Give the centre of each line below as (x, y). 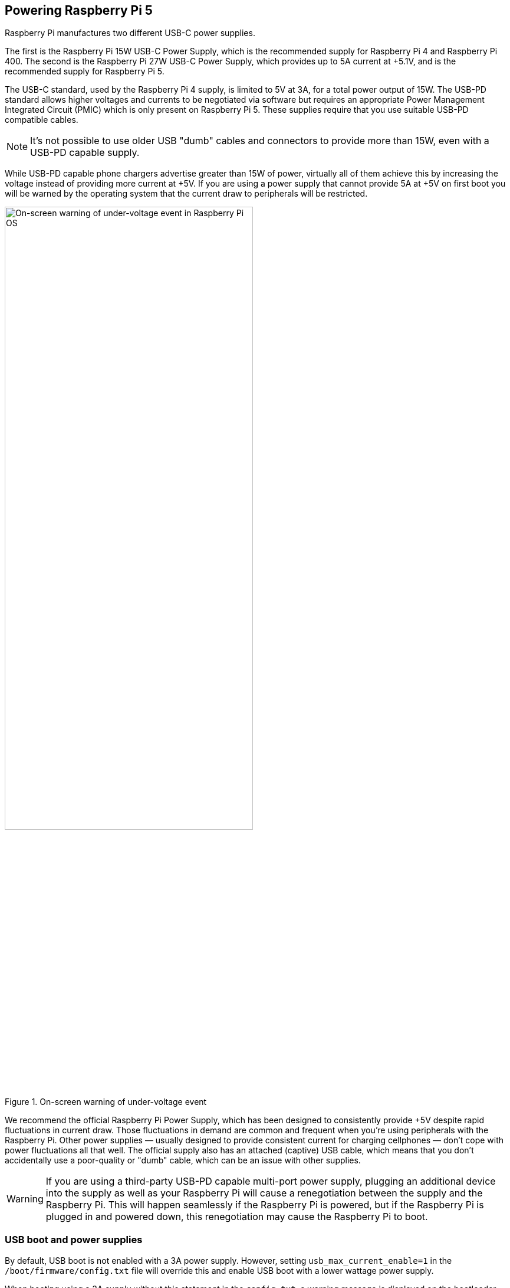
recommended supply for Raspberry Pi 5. (85, 71)
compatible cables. (42, 120)
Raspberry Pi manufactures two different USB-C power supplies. (130, 33)
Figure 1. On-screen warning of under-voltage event (106, 1101)
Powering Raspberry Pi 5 (79, 10)
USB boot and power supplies (74, 1240)
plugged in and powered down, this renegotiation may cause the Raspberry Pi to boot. (237, 1216)
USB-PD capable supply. (85, 153)
